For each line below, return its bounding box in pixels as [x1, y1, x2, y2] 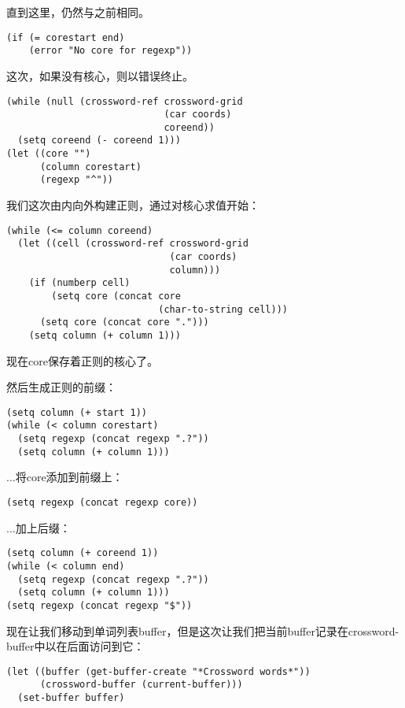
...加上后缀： [6, 519, 71, 536]
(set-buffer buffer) [17, 692, 125, 704]
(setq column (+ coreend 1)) [6, 547, 159, 559]
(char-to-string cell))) [158, 303, 288, 315]
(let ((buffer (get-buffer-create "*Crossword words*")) [6, 665, 311, 677]
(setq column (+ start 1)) [6, 406, 147, 418]
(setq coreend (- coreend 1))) [17, 135, 181, 146]
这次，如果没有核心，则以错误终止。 [6, 67, 193, 83]
